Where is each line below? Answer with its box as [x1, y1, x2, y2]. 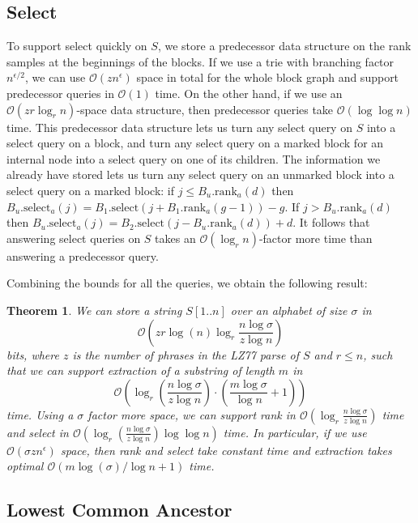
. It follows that [292, 214, 370, 231]
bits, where [6, 346, 59, 363]
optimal [6, 457, 44, 474]
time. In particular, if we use [223, 423, 367, 440]
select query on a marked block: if [6, 181, 175, 198]
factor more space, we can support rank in [87, 406, 296, 423]
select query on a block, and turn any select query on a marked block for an [6, 134, 384, 151]
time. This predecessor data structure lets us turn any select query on [6, 118, 352, 135]
